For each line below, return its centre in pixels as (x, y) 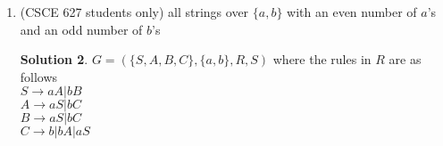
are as (405, 59)
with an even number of (352, 12)
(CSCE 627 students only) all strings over (134, 12)
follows (39, 76)
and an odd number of (81, 29)
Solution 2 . (54, 59)
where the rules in (322, 59)
